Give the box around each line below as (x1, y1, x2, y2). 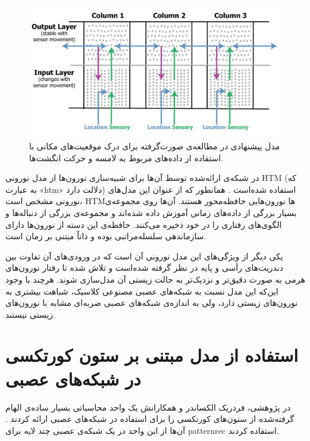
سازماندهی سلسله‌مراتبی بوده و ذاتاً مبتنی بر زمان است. (5, 230, 206, 242)
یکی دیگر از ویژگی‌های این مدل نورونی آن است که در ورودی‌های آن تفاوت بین (5, 249, 283, 262)
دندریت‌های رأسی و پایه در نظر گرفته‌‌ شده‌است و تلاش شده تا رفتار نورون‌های (5, 261, 284, 274)
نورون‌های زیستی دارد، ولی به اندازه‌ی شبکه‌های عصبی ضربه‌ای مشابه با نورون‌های (5, 296, 298, 309)
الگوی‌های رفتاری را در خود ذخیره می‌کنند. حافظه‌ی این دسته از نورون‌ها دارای (5, 218, 282, 230)
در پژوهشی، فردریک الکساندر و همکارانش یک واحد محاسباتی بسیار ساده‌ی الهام (5, 401, 291, 413)
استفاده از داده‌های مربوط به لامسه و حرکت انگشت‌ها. (29, 151, 224, 164)
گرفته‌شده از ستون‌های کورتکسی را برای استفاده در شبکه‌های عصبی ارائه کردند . (5, 412, 295, 425)
